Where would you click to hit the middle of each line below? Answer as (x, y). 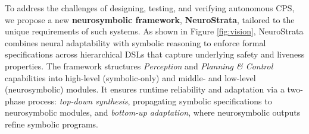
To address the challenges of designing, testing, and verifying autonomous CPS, (150, 8)
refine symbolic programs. (51, 124)
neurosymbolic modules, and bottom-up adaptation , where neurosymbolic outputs (153, 112)
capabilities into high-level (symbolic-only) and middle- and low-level (130, 77)
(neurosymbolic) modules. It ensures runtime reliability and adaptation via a (145, 89)
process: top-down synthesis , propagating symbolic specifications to (150, 100)
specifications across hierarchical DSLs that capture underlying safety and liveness (155, 54)
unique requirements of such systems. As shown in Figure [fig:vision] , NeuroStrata (154, 31)
